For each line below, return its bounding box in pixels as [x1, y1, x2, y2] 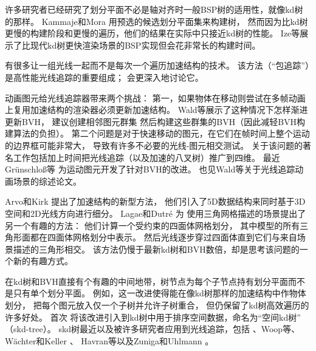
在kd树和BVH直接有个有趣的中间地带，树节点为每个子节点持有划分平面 [5, 274, 289, 287]
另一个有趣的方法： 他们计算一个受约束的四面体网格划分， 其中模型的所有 [5, 219, 300, 231]
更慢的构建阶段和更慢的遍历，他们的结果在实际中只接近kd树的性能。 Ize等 [5, 27, 300, 39]
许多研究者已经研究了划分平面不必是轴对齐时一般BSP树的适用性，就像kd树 [5, 3, 303, 15]
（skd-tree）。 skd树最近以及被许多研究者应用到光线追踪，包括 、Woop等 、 [5, 322, 300, 335]
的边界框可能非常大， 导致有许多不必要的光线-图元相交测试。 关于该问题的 [5, 138, 303, 151]
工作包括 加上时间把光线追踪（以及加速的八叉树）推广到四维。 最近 [13, 151, 280, 163]
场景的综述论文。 [13, 174, 81, 187]
